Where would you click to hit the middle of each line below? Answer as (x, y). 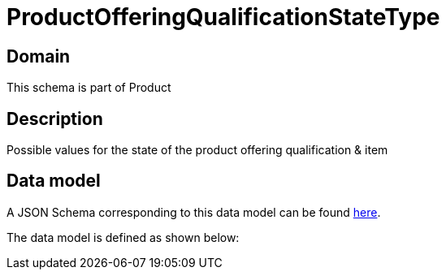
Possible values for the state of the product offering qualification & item (197, 150)
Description (55, 119)
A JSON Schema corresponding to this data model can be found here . (194, 212)
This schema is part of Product (89, 88)
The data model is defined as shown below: (123, 237)
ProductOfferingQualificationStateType (223, 17)
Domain (39, 56)
